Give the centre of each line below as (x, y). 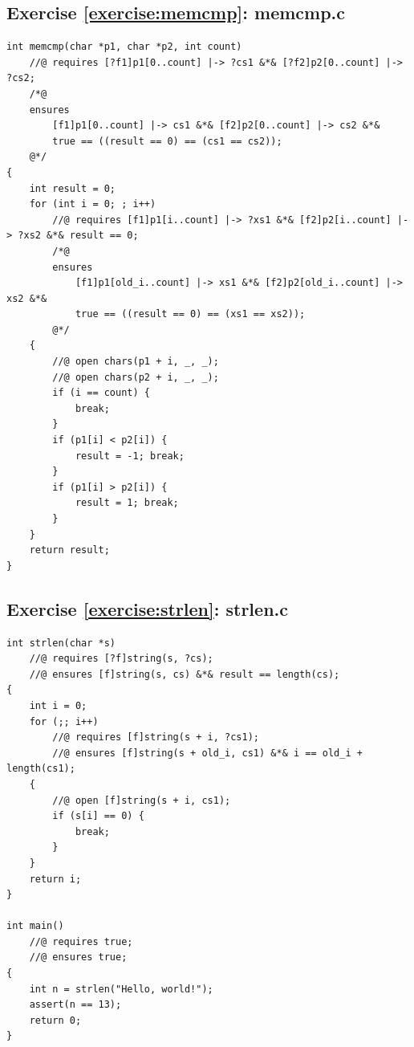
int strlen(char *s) (61, 643)
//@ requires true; (81, 941)
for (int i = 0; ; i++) (93, 204)
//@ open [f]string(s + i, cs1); (142, 800)
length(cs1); (41, 769)
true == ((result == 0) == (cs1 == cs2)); (167, 141)
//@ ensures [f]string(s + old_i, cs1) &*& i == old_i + (207, 753)
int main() (35, 926)
